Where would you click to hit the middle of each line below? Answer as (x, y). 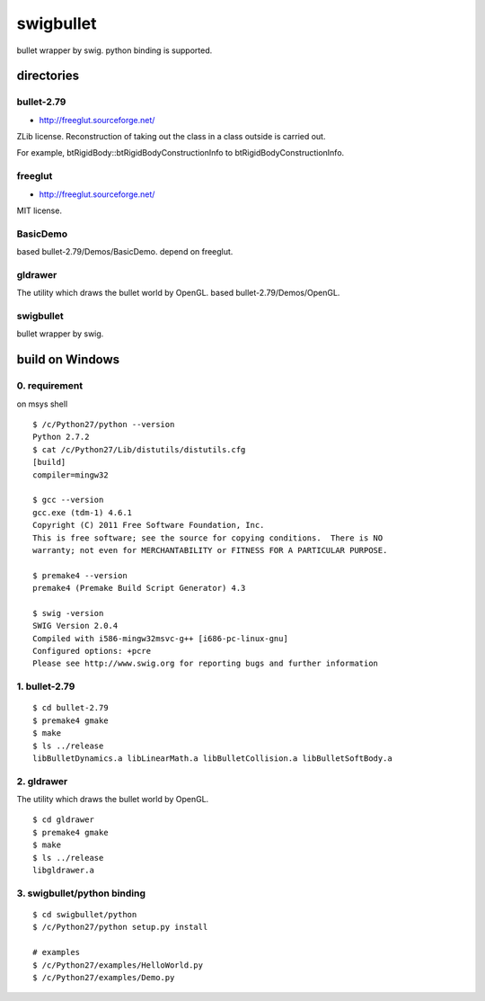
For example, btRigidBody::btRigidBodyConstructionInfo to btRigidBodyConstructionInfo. (181, 153)
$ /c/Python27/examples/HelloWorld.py (118, 965)
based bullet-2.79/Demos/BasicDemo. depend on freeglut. (125, 252)
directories (48, 76)
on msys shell (42, 404)
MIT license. (40, 210)
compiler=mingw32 (71, 475)
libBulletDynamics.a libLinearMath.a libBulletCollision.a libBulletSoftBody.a (212, 758)
